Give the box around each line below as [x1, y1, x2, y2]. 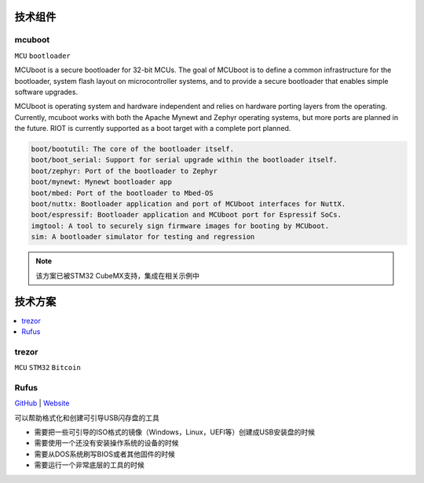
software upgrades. [14, 87, 79, 96]
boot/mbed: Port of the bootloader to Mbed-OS [31, 188, 214, 198]
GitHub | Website [14, 398, 70, 408]
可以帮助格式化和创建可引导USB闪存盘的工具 [14, 412, 160, 423]
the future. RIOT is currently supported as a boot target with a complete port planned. [14, 124, 291, 133]
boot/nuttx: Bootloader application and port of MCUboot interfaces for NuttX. [31, 200, 346, 209]
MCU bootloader [14, 51, 71, 60]
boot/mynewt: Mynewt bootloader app [31, 177, 173, 187]
